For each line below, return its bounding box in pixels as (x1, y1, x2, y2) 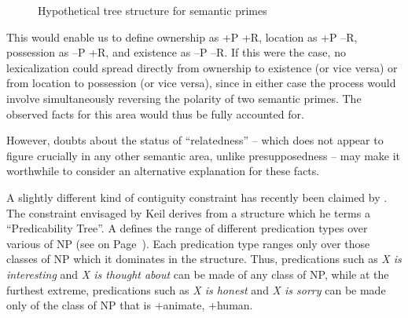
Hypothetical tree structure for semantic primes (38, 2, 267, 18)
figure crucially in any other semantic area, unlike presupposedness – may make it (6, 147, 401, 163)
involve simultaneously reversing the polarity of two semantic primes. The (6, 90, 362, 106)
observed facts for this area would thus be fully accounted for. (6, 105, 304, 122)
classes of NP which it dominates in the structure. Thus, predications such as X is (6, 250, 402, 267)
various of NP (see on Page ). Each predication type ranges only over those (6, 235, 370, 251)
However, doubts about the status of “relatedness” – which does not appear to (6, 132, 384, 148)
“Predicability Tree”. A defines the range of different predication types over (6, 220, 368, 236)
